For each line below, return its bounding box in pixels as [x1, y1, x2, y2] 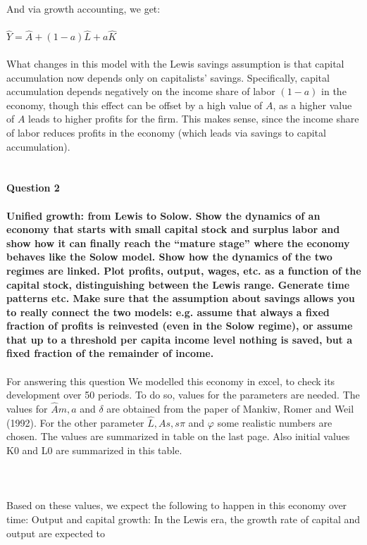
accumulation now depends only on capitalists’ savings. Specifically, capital [6, 70, 330, 84]
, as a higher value [273, 97, 352, 112]
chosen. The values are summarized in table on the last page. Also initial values [6, 429, 350, 444]
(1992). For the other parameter [6, 415, 144, 430]
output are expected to [6, 525, 106, 540]
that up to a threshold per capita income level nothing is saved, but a [6, 332, 353, 346]
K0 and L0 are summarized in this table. [6, 443, 182, 458]
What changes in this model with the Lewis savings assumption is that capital [6, 56, 344, 70]
